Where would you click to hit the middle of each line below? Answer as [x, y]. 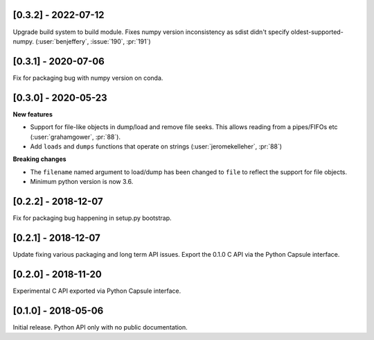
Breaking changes [39, 159]
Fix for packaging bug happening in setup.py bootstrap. [92, 218]
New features [33, 114]
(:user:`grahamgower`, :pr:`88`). [75, 137]
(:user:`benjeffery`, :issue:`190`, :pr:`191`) [93, 41]
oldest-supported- [318, 32]
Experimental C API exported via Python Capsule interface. [97, 291]
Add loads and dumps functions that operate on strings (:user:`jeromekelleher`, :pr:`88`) [156, 146]
